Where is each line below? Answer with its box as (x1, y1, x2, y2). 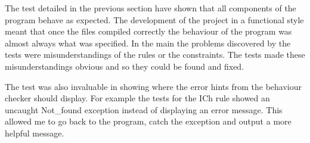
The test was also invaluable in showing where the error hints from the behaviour (5, 80, 302, 92)
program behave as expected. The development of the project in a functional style (5, 13, 304, 26)
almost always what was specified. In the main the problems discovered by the (5, 36, 291, 49)
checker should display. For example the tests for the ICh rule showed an (5, 92, 270, 104)
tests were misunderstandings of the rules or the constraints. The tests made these (5, 48, 305, 61)
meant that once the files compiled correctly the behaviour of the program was (5, 25, 292, 38)
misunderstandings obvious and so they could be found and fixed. (5, 60, 244, 72)
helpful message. (5, 126, 64, 139)
